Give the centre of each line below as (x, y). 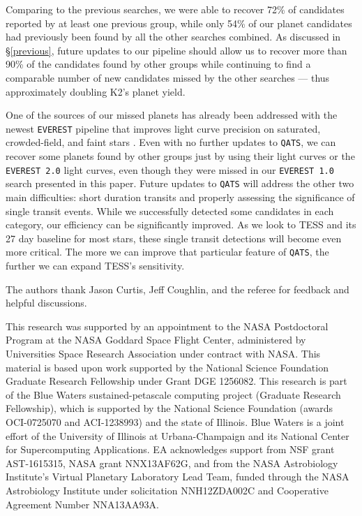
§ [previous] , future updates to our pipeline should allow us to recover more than (176, 50)
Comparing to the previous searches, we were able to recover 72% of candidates (175, 9)
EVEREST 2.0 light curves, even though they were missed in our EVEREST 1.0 (170, 169)
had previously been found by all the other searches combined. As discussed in (173, 37)
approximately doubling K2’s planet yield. (96, 91)
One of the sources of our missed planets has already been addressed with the (172, 115)
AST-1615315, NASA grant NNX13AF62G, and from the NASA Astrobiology (172, 463)
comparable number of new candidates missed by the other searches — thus (168, 77)
